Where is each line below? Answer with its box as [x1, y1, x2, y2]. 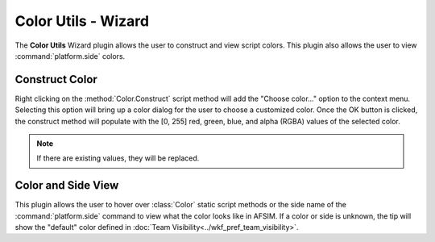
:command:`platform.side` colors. [14, 51, 126, 60]
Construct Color [14, 73, 98, 86]
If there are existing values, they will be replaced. [36, 153, 200, 163]
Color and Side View [14, 178, 119, 193]
